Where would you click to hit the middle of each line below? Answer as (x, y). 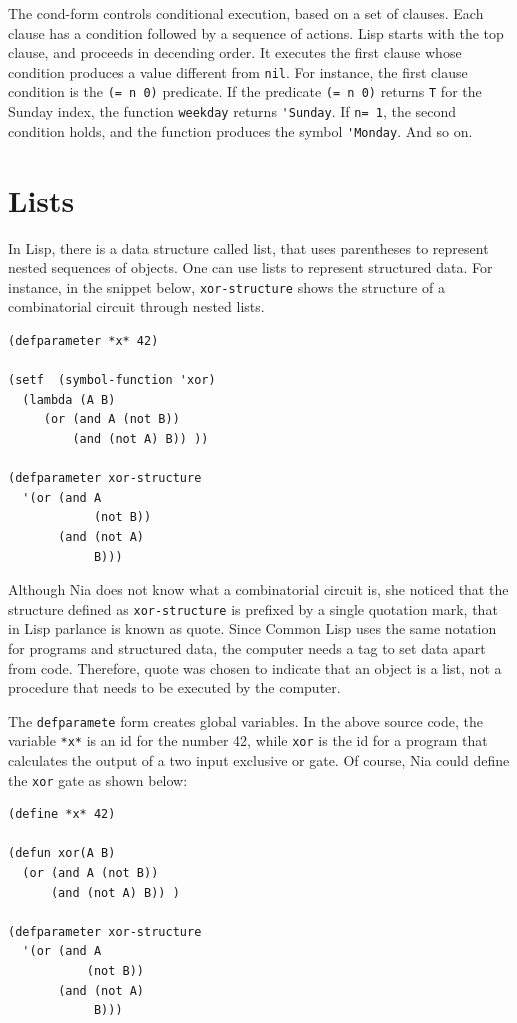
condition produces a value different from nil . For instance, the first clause (238, 71)
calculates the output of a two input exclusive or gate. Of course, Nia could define (259, 760)
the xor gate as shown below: (98, 779)
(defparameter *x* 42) (83, 340)
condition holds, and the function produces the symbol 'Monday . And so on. (240, 130)
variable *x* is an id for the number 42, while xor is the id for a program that (248, 740)
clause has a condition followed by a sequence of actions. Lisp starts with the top (256, 32)
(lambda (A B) (69, 399)
